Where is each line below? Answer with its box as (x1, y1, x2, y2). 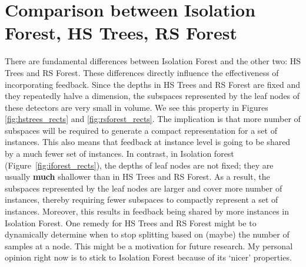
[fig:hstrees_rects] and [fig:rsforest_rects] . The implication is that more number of (5, 113, 301, 125)
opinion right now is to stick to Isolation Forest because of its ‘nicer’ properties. (5, 251, 292, 263)
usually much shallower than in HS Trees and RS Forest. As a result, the (5, 170, 270, 183)
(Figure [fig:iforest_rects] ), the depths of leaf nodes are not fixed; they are (5, 159, 274, 171)
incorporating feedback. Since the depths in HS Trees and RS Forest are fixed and (5, 78, 301, 90)
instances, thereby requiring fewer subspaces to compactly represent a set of (5, 193, 278, 206)
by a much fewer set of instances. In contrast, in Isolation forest (5, 147, 234, 160)
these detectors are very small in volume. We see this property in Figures (5, 101, 268, 113)
